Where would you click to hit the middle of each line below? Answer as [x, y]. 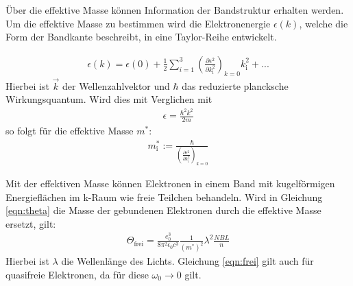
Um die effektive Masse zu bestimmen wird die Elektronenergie [138, 23]
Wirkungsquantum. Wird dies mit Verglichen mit [109, 99]
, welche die [324, 23]
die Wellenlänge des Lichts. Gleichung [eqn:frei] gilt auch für [187, 261]
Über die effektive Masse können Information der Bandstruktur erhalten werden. [175, 10]
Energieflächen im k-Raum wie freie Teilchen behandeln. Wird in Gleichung [164, 196]
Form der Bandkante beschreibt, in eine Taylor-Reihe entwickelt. [141, 37]
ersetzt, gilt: [31, 223]
